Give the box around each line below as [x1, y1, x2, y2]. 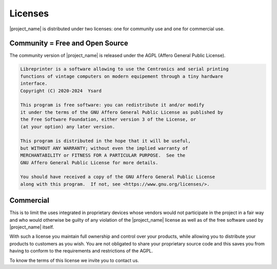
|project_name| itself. [9, 224, 54, 230]
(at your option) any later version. [20, 124, 115, 129]
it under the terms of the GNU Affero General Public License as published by [20, 109, 223, 115]
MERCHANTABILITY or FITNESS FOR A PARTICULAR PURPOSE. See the [20, 152, 186, 159]
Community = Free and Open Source [9, 39, 128, 48]
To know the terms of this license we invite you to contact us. [9, 257, 140, 263]
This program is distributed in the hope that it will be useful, [20, 138, 191, 144]
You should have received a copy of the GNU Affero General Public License [20, 174, 215, 180]
